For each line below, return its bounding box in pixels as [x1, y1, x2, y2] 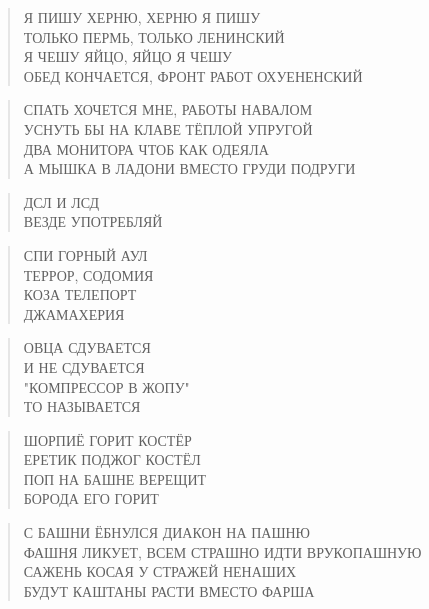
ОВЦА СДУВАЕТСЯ [23, 337, 151, 358]
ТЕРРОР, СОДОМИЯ [23, 264, 154, 285]
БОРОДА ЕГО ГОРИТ [23, 488, 159, 509]
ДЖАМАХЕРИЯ [23, 303, 125, 324]
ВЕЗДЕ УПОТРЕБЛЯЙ [23, 211, 163, 232]
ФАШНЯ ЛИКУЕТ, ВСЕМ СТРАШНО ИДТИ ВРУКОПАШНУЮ [23, 541, 422, 562]
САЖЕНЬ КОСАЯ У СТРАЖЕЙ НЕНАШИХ [23, 561, 297, 582]
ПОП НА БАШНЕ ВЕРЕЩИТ [23, 468, 207, 489]
